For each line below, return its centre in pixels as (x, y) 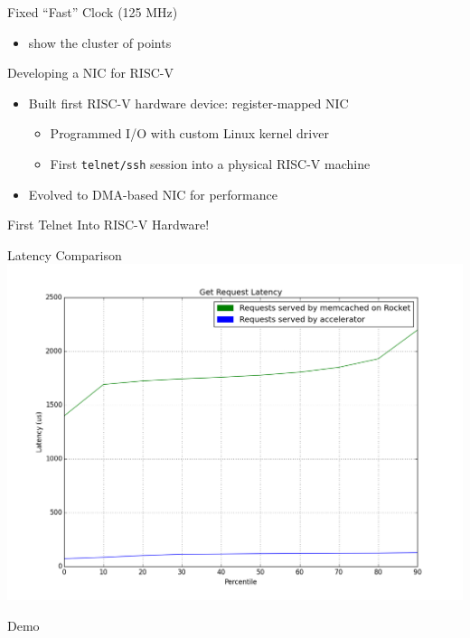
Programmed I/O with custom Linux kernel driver (189, 133)
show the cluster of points (100, 42)
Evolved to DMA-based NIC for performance (153, 194)
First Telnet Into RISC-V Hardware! (108, 225)
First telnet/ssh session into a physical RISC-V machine (210, 163)
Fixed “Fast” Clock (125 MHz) (93, 12)
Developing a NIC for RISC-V (90, 73)
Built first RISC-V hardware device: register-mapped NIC (188, 103)
